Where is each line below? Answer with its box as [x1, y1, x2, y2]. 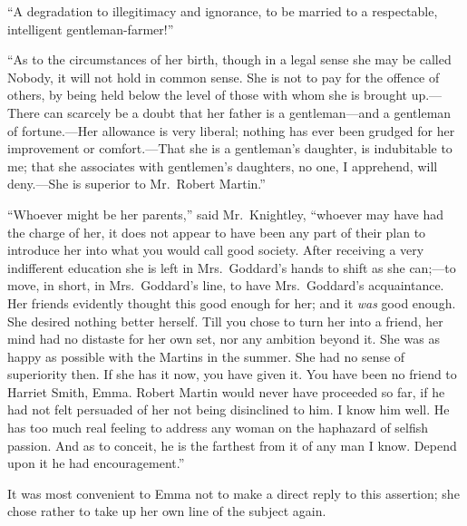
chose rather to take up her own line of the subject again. [7, 502, 326, 521]
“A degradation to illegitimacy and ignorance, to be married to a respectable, [7, 2, 438, 20]
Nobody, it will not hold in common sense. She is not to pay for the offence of [7, 67, 440, 86]
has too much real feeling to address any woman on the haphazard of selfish [7, 418, 429, 437]
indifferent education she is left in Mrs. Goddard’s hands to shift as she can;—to [7, 258, 456, 277]
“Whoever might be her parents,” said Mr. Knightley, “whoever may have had [7, 204, 444, 223]
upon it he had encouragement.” [7, 453, 185, 472]
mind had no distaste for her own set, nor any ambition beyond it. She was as [7, 329, 440, 348]
